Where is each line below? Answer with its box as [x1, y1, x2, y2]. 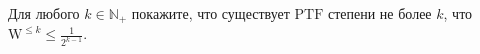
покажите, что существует [131, 3, 290, 23]
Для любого [8, 3, 80, 23]
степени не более [327, 3, 432, 23]
